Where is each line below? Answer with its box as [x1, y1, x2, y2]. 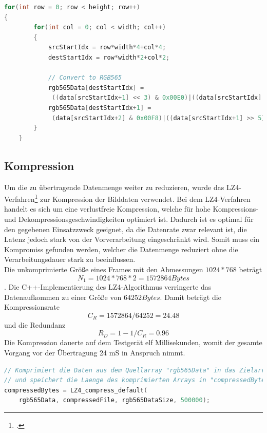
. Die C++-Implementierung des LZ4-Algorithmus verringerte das [4, 281, 212, 292]
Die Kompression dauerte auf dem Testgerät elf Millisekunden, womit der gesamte [4, 337, 262, 348]
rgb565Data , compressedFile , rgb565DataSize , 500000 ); [18, 397, 210, 404]
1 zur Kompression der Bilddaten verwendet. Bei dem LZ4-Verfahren [34, 192, 251, 204]
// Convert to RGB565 [48, 74, 122, 82]
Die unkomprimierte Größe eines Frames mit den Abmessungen [4, 263, 203, 274]
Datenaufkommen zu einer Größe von [4, 291, 122, 302]
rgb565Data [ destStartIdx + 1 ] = [48, 104, 151, 111]
